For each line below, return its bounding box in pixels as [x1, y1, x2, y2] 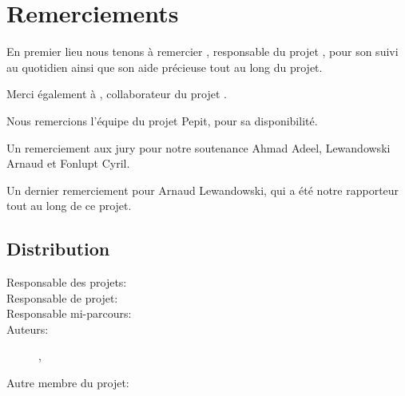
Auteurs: [6, 320, 49, 337]
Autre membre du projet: [6, 374, 129, 391]
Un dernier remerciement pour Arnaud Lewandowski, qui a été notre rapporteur [6, 181, 399, 198]
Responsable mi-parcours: [6, 305, 132, 322]
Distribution [6, 236, 110, 261]
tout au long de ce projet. [6, 197, 132, 214]
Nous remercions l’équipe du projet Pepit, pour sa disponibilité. [6, 112, 318, 129]
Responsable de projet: [6, 289, 118, 306]
